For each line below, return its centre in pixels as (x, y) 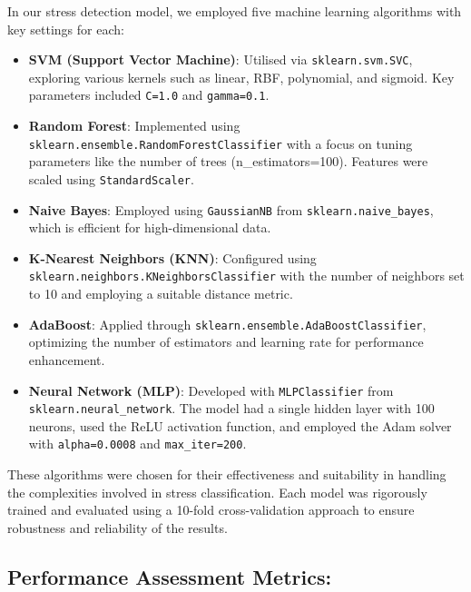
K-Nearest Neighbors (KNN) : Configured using (172, 257)
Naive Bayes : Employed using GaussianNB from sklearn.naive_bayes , (231, 209)
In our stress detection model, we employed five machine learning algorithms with (235, 11)
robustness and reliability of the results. (118, 527)
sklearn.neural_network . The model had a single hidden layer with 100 (231, 408)
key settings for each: (66, 29)
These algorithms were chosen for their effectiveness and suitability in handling (227, 474)
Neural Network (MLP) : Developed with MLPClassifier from (211, 390)
